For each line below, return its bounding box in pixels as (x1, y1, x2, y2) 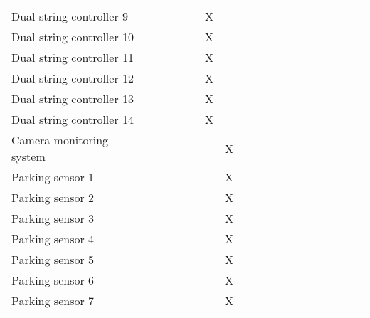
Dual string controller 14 (11, 111, 134, 127)
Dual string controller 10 (11, 28, 134, 45)
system (11, 148, 46, 164)
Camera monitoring (11, 132, 109, 148)
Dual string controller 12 (11, 70, 134, 86)
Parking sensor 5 (11, 251, 95, 267)
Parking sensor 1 (11, 169, 95, 185)
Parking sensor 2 (11, 189, 95, 206)
